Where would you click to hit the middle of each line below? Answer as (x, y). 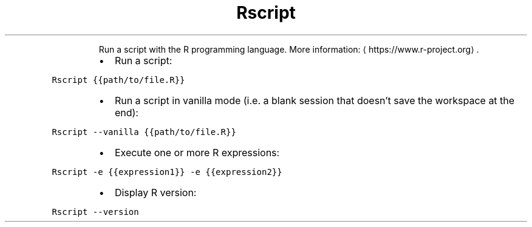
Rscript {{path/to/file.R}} (118, 80)
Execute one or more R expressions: (197, 152)
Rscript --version (95, 212)
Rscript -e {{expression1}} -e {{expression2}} (167, 172)
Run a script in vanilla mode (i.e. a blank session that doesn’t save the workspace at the (315, 100)
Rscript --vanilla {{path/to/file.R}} (144, 132)
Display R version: (155, 192)
